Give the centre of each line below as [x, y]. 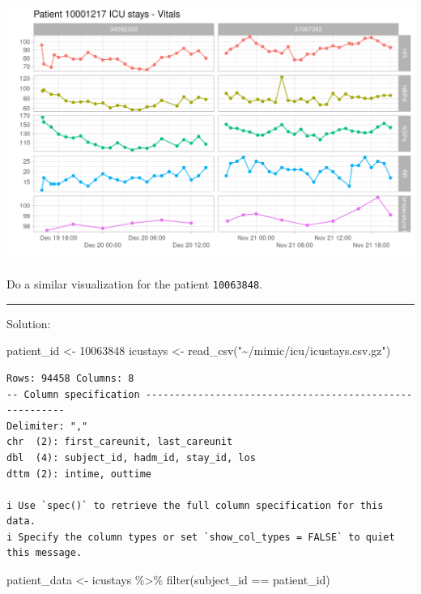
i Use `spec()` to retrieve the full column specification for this [195, 505]
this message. [45, 553]
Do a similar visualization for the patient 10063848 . [134, 284]
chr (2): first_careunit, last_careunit [120, 442]
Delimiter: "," [47, 426]
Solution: [29, 323]
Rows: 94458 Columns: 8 [70, 378]
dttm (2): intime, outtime [79, 474]
